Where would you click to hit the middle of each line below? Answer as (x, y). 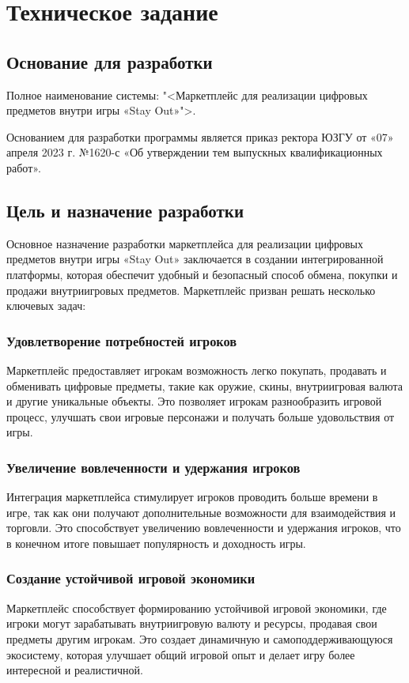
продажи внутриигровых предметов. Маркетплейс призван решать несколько (191, 290)
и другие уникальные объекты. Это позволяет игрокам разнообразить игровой (194, 401)
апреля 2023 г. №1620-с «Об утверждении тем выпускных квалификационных (195, 152)
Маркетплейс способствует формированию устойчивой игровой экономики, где (197, 608)
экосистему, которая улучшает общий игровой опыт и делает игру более (181, 654)
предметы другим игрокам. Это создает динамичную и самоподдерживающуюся (200, 638)
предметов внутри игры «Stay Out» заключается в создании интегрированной (195, 259)
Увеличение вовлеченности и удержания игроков (153, 467)
